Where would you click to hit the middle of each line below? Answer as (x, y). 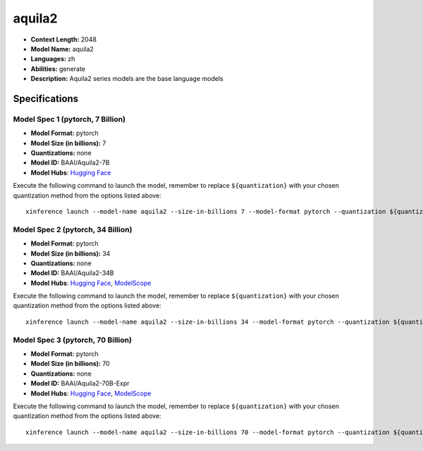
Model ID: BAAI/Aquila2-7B (70, 163)
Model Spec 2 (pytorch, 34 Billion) (73, 229)
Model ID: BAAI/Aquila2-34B (72, 273)
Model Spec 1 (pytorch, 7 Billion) (69, 119)
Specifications (46, 99)
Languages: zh (53, 59)
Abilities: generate (58, 69)
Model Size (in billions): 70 (70, 364)
